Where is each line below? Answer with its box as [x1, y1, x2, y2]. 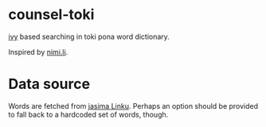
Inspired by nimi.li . [8, 47, 68, 56]
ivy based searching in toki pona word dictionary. [8, 32, 170, 41]
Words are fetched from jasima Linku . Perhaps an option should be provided [8, 101, 259, 110]
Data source [8, 75, 90, 93]
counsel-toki [8, 6, 95, 24]
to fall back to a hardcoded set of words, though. [8, 110, 169, 119]
